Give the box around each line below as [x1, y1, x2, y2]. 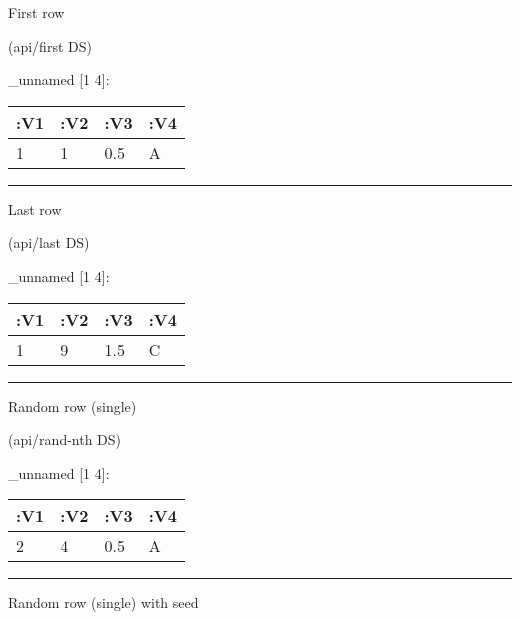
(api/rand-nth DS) [8, 429, 122, 450]
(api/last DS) [8, 232, 90, 253]
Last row [8, 198, 62, 219]
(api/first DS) [8, 35, 92, 56]
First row [8, 2, 65, 22]
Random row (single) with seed [8, 592, 199, 613]
